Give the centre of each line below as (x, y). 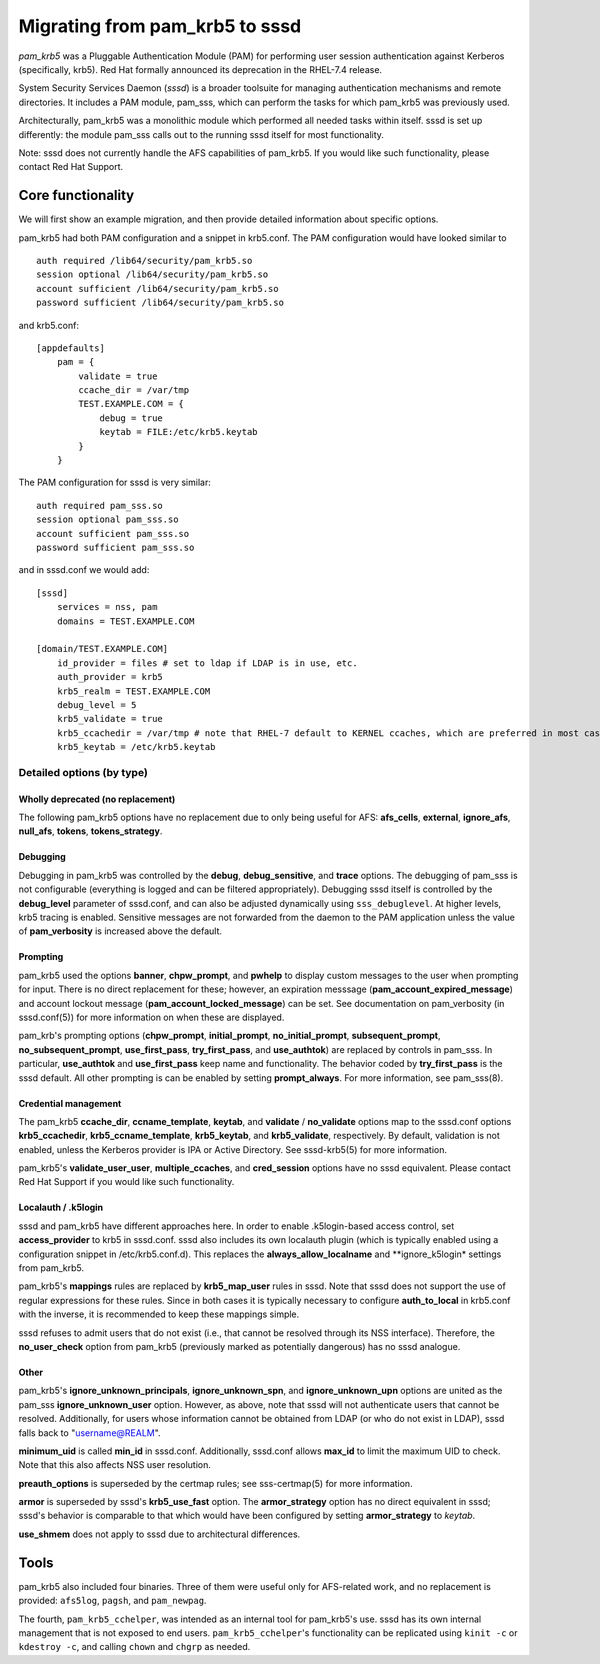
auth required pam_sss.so (100, 505)
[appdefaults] (70, 348)
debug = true (131, 418)
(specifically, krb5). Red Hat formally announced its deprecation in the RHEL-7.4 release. (200, 69)
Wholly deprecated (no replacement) (97, 799)
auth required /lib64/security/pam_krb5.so (144, 260)
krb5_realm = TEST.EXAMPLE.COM (133, 691)
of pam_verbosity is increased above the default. (120, 931)
